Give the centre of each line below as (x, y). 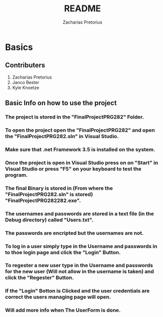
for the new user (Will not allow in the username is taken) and (80, 272)
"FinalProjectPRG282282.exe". (43, 201)
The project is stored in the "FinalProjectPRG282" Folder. (75, 117)
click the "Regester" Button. (40, 278)
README (82, 9)
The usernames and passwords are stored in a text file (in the (80, 213)
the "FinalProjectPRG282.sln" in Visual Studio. (62, 136)
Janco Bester (26, 82)
